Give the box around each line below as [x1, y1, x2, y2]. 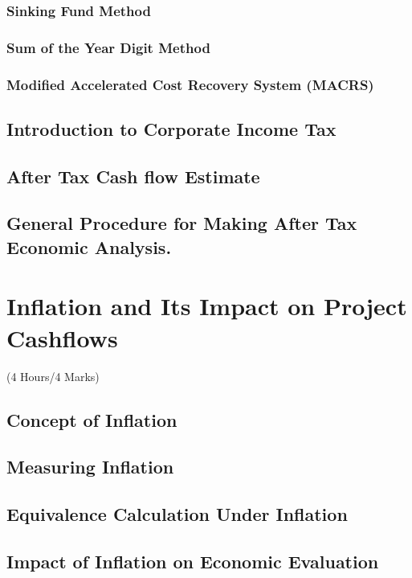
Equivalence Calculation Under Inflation [6, 502, 348, 527]
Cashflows [6, 321, 118, 354]
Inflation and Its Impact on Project [6, 289, 407, 322]
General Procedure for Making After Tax [6, 211, 357, 236]
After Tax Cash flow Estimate [6, 163, 260, 188]
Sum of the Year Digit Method [6, 37, 210, 57]
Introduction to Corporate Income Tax [6, 116, 337, 141]
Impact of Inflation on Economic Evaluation [6, 548, 379, 573]
